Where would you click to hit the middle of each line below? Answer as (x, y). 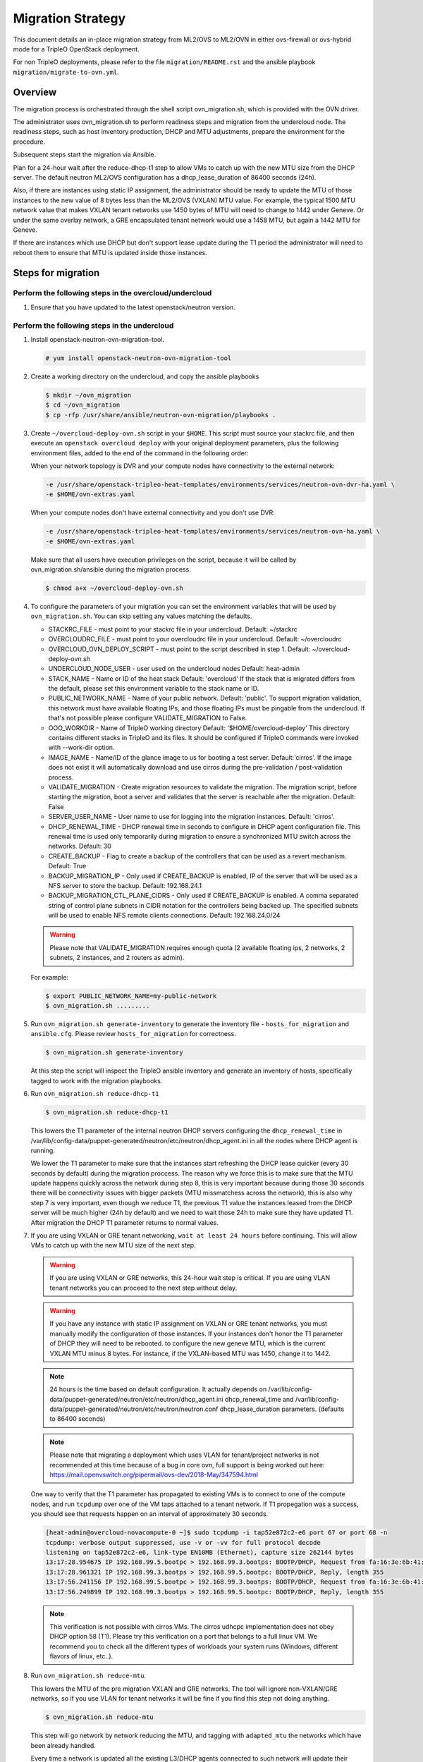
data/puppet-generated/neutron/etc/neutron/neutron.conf (134, 1409)
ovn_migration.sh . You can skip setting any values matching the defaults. (141, 616)
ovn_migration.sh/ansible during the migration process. (111, 569)
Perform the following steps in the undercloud (93, 326)
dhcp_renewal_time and (259, 1399)
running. (43, 1150)
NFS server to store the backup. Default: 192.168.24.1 (125, 885)
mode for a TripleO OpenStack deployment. (76, 49)
